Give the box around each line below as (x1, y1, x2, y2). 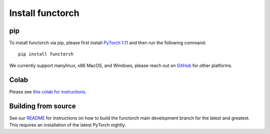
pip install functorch (18, 51, 74, 57)
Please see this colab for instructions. (9, 88, 87, 94)
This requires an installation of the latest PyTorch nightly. (9, 122, 126, 128)
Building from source (9, 101, 76, 110)
